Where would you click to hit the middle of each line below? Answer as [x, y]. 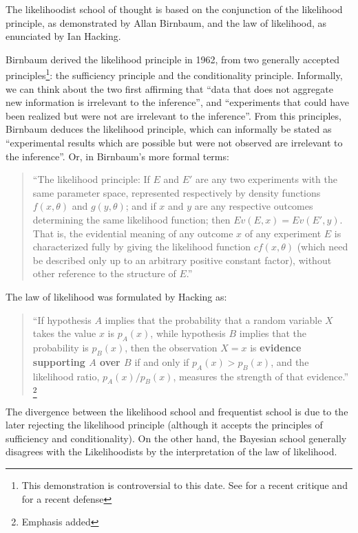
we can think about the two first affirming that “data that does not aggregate [169, 88]
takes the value [64, 333]
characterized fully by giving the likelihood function [142, 247]
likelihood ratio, [66, 376]
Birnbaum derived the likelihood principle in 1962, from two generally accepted [172, 59]
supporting [59, 361]
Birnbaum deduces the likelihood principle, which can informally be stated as [169, 129]
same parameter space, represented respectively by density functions [177, 192]
